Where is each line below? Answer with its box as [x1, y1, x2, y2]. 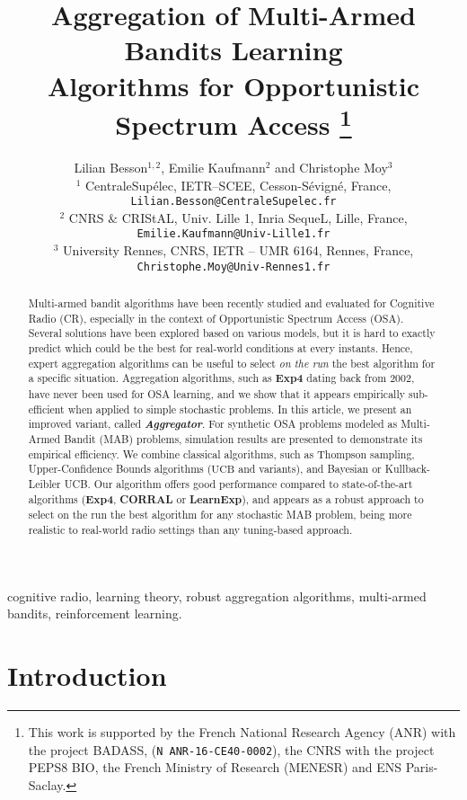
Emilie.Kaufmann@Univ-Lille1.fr [137, 227, 330, 241]
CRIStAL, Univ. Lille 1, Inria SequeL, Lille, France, [121, 208, 408, 227]
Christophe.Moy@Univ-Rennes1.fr [137, 260, 330, 273]
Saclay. [28, 775, 66, 794]
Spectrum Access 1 [115, 102, 352, 143]
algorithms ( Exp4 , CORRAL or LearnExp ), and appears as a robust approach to [28, 491, 424, 507]
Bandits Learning [124, 31, 343, 68]
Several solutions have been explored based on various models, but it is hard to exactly [28, 325, 436, 341]
